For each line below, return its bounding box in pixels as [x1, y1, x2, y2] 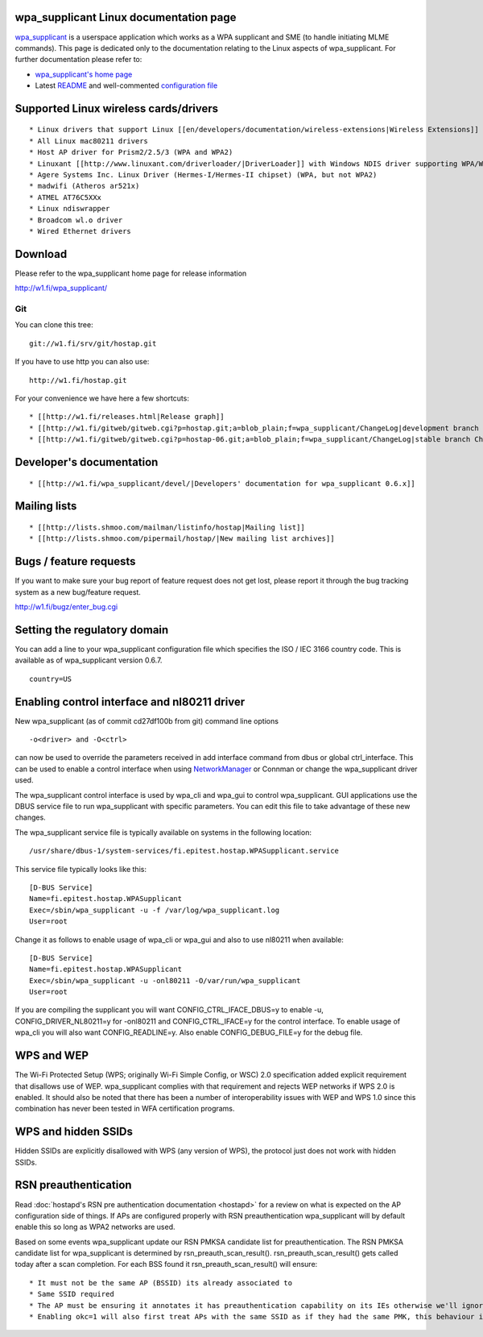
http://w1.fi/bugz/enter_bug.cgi [14, 602, 118, 612]
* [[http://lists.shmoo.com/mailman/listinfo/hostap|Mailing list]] [29, 522, 305, 532]
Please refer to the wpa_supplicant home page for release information [14, 268, 247, 278]
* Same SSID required [29, 1289, 114, 1299]
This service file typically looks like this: [14, 864, 147, 874]
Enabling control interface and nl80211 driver [14, 695, 246, 708]
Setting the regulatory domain [14, 623, 169, 637]
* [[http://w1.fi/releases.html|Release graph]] [29, 412, 225, 421]
